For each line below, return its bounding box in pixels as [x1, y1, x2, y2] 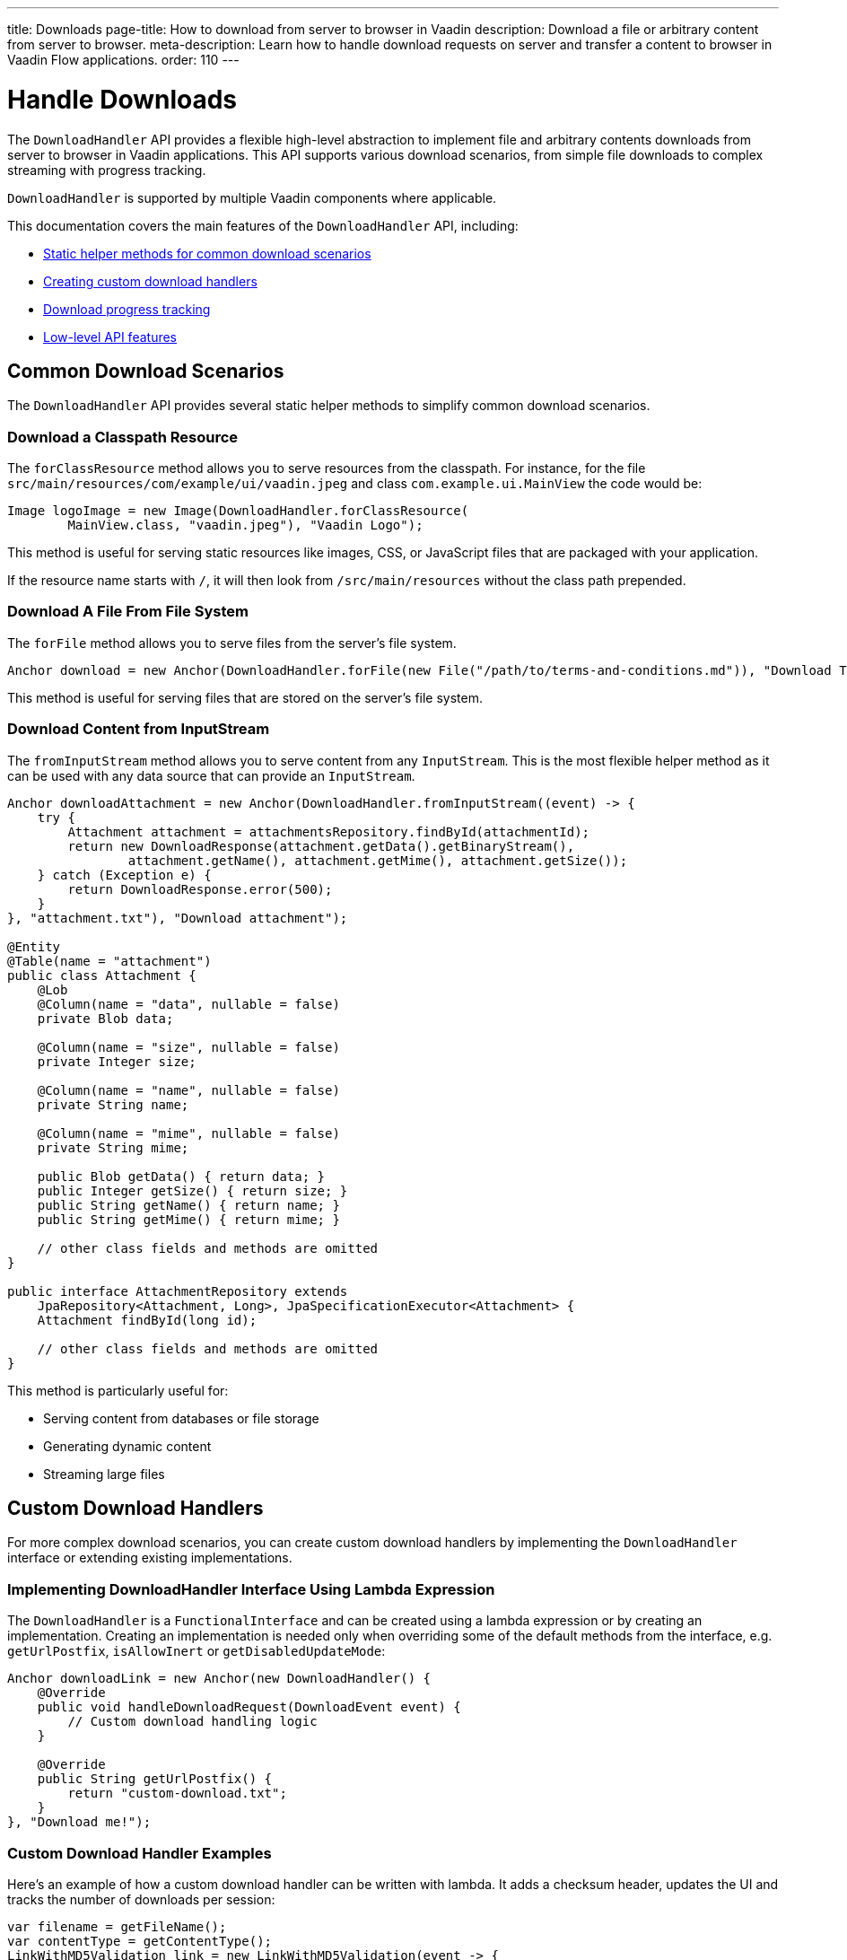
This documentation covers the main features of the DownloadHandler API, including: [7, 217, 519, 233]
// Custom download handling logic [67, 1714, 318, 1729]
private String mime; [37, 1140, 189, 1155]
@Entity [7, 939, 61, 954]
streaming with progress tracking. [7, 162, 206, 178]
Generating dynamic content [43, 1438, 212, 1454]
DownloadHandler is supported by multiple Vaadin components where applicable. [7, 189, 497, 206]
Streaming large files [43, 1466, 165, 1482]
